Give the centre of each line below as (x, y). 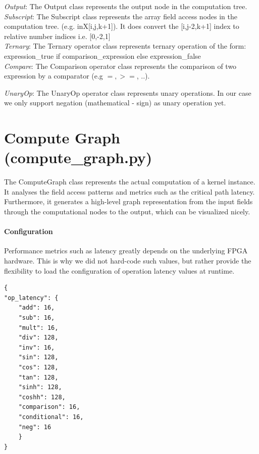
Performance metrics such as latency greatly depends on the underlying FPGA (126, 251)
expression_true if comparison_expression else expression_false (102, 55)
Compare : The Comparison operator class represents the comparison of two (120, 66)
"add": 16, (37, 308)
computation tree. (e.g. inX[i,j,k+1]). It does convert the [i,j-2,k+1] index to (122, 26)
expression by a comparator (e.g (54, 76)
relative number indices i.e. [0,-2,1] (57, 36)
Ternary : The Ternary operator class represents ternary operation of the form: (125, 46)
